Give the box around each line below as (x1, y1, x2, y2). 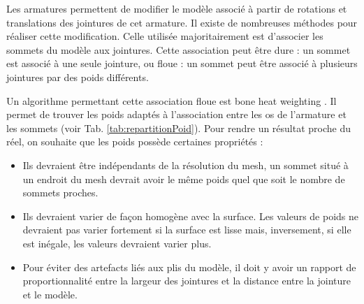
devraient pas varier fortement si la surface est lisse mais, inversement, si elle (22, 222, 351, 237)
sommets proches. (22, 185, 99, 200)
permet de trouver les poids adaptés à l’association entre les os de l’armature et (6, 107, 347, 122)
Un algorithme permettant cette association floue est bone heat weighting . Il (6, 93, 337, 108)
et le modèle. (22, 287, 78, 301)
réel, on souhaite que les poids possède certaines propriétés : (6, 134, 263, 149)
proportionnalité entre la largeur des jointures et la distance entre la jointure (22, 273, 351, 288)
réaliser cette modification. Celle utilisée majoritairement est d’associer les (6, 29, 323, 43)
